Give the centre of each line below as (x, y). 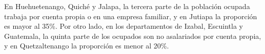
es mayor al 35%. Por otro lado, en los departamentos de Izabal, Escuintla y (124, 26)
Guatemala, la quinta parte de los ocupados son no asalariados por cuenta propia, (133, 36)
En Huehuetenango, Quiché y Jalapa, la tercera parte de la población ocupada (127, 6)
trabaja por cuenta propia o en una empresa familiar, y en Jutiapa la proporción (131, 16)
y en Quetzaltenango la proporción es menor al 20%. (87, 46)
